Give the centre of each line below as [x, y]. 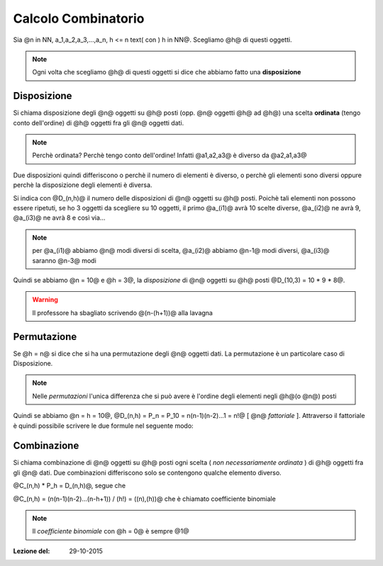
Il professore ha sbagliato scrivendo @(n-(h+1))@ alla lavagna [122, 312]
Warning [45, 300]
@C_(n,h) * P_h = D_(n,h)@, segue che [70, 486]
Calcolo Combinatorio [79, 18]
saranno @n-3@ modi [65, 260]
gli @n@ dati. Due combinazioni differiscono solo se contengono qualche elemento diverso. [147, 472]
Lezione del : [32, 551]
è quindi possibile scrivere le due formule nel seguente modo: [104, 426]
